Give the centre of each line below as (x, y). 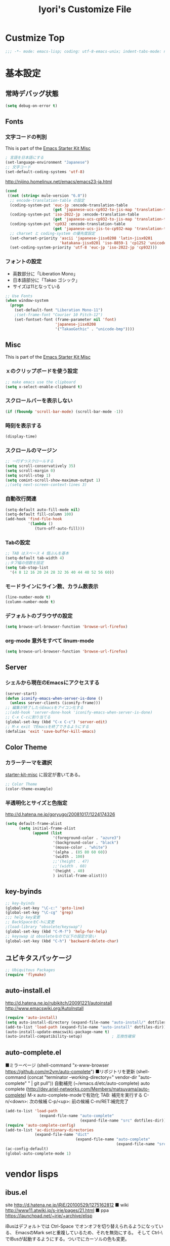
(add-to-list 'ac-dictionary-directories (50, 1130)
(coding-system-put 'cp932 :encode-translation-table (68, 224)
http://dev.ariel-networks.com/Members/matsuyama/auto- (89, 1089)
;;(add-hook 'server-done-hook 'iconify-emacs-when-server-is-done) (79, 712)
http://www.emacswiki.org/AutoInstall (45, 1008)
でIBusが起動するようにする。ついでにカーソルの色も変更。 (68, 1239)
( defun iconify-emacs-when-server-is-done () (54, 698)
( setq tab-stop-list (27, 568)
